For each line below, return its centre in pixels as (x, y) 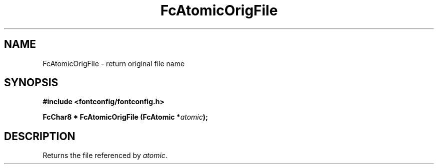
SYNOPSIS (31, 83)
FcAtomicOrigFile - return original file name (114, 63)
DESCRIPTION (40, 136)
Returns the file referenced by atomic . (105, 156)
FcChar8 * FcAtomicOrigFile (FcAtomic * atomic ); (125, 117)
